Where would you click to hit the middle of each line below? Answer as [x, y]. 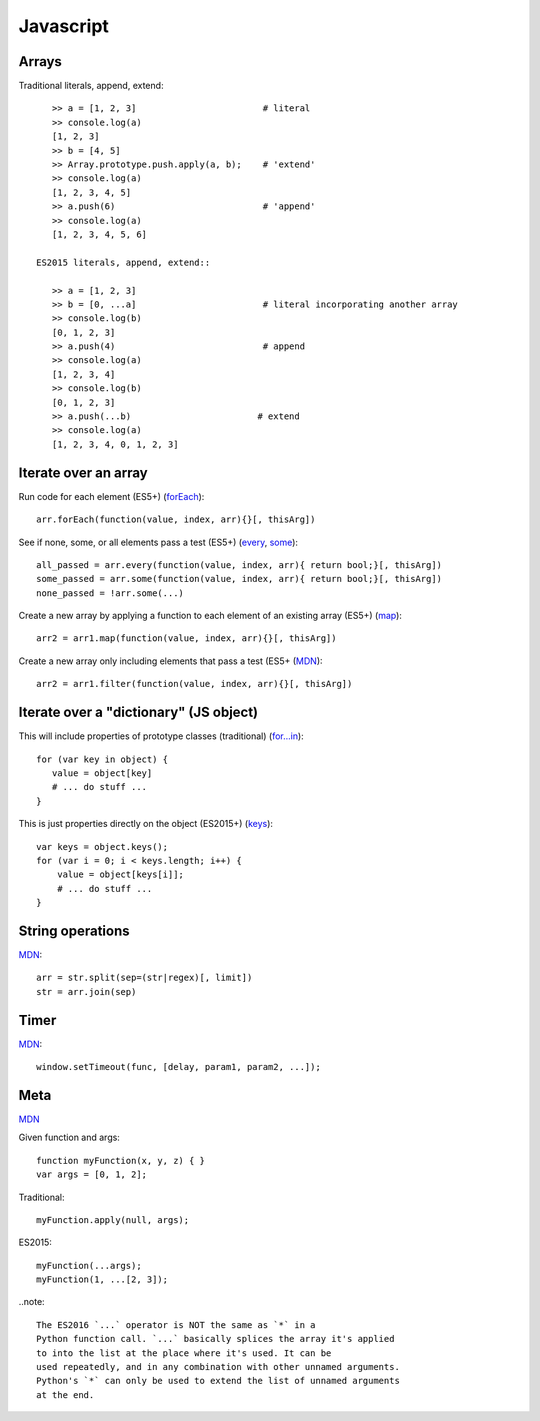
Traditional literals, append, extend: [91, 86]
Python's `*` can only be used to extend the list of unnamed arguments [218, 1381]
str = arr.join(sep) [86, 991]
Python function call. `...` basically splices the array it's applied [215, 1339]
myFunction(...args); [89, 1265]
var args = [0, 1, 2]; [92, 1174]
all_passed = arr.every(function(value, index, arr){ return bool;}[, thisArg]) [239, 564]
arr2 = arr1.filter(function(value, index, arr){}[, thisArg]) [194, 684]
